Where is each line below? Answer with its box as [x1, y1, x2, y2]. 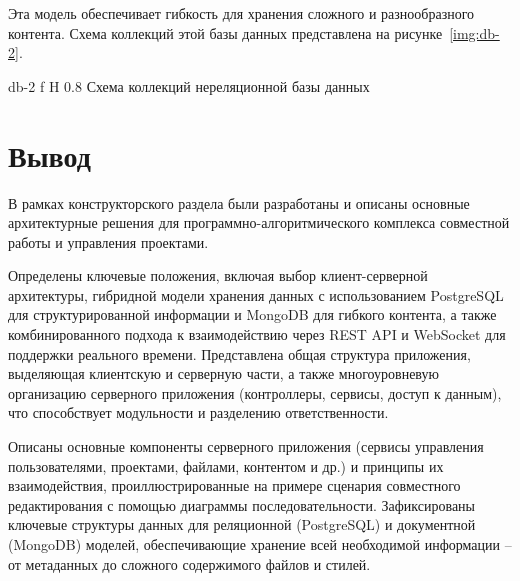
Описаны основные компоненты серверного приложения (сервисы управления [8, 436, 484, 457]
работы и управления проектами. [8, 231, 209, 252]
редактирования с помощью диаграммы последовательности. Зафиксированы [8, 494, 476, 515]
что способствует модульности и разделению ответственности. [8, 402, 389, 423]
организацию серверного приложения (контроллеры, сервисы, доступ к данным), [8, 382, 502, 403]
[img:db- [449, 22, 500, 43]
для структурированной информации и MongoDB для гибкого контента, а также [8, 304, 497, 325]
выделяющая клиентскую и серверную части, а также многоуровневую [8, 363, 439, 384]
